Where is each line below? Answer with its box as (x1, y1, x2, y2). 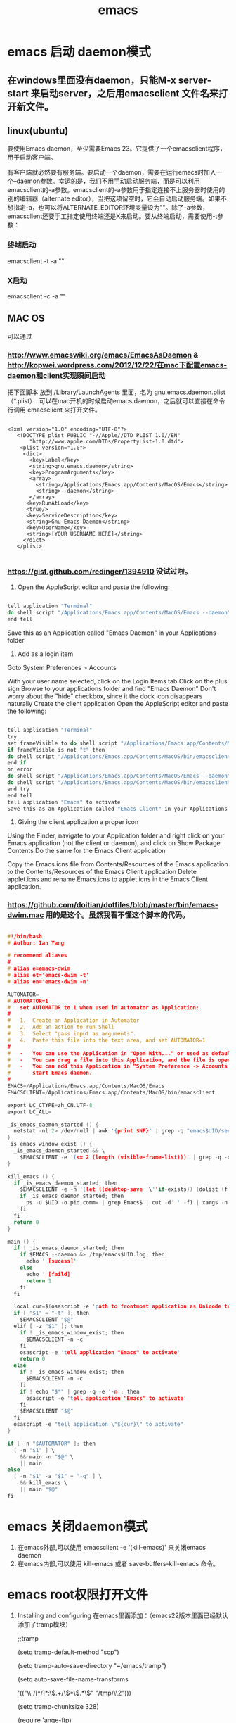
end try (7, 785, 30, 793)
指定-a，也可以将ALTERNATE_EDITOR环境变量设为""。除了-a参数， (13, 203, 209, 212)
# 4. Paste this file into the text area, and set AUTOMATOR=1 (7, 1037, 206, 1044)
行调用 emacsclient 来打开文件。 (7, 405, 102, 414)
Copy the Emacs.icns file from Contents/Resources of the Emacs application (7, 860, 228, 869)
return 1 (25, 1277, 52, 1285)
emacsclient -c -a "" (7, 291, 67, 301)
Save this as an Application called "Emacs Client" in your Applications (7, 805, 228, 812)
